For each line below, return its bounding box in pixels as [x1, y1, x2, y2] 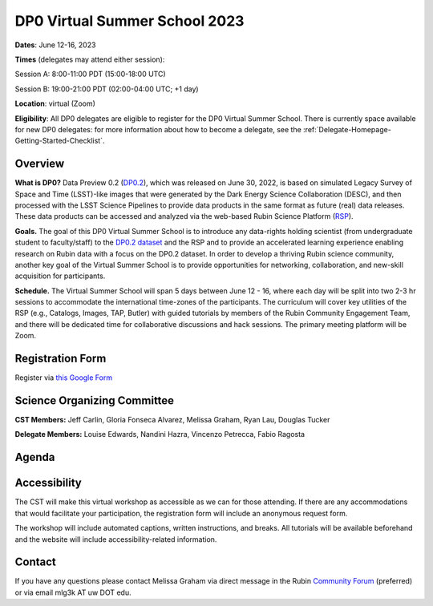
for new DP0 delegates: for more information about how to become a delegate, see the [14, 124, 302, 134]
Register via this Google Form [14, 373, 112, 382]
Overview [14, 157, 65, 171]
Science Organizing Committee [14, 394, 175, 407]
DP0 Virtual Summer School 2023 [14, 12, 245, 30]
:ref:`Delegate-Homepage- [303, 124, 392, 134]
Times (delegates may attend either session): [14, 55, 165, 64]
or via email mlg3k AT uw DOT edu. [14, 588, 132, 597]
